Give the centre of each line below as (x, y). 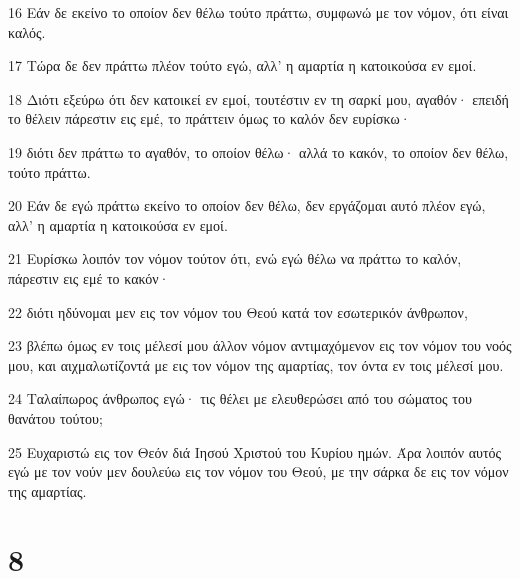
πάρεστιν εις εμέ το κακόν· (89, 277)
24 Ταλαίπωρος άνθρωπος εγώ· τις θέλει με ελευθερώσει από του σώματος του (240, 398)
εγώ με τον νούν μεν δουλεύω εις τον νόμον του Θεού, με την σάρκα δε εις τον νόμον (258, 471)
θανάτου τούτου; (55, 417)
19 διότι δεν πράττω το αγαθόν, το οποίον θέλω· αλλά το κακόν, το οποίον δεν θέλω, (258, 151)
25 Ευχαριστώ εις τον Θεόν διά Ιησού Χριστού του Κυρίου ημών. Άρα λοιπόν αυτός (255, 451)
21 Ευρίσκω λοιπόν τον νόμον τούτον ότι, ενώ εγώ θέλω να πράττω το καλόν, (235, 258)
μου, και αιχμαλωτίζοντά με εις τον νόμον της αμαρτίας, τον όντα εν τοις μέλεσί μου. (256, 364)
